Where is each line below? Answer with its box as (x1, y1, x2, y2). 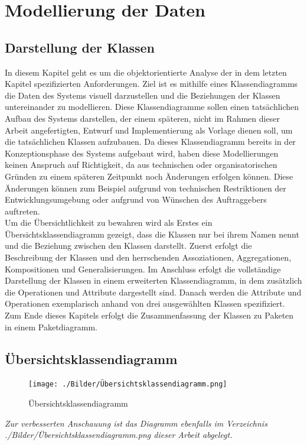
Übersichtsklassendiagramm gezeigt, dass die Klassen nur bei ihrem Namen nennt (5, 228, 299, 240)
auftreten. (5, 204, 40, 217)
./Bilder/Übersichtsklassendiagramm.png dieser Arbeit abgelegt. (5, 428, 233, 441)
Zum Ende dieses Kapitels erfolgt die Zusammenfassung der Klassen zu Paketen (5, 309, 294, 321)
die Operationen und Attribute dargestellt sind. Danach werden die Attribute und (5, 285, 302, 298)
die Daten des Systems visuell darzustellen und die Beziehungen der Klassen (5, 89, 280, 101)
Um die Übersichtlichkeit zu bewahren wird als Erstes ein (5, 216, 213, 229)
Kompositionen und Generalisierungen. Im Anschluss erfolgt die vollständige (5, 262, 281, 275)
